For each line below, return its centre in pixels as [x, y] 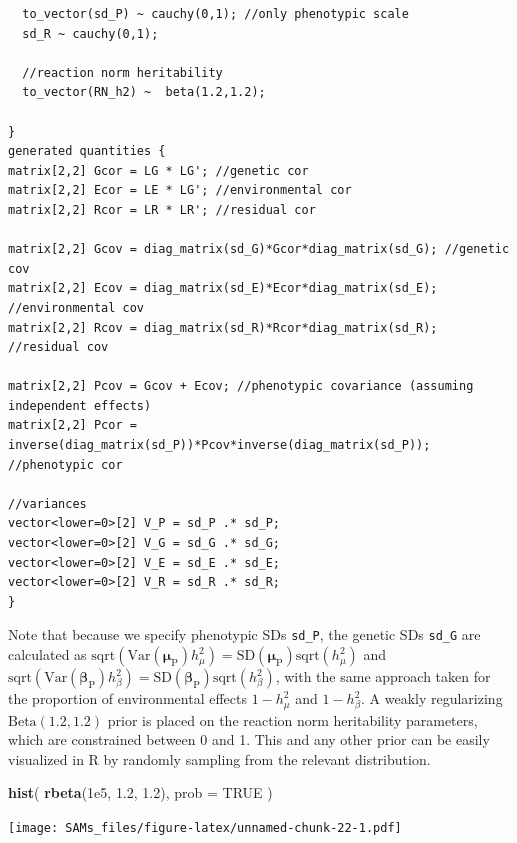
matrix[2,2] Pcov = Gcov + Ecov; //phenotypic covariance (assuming [241, 386]
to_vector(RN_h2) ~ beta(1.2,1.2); [144, 92]
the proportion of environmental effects [127, 698]
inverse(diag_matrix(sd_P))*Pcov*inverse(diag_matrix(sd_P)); [219, 445]
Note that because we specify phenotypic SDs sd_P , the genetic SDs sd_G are [244, 634]
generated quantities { [87, 151]
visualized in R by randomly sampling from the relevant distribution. [219, 758]
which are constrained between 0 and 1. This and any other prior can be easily [249, 739]
